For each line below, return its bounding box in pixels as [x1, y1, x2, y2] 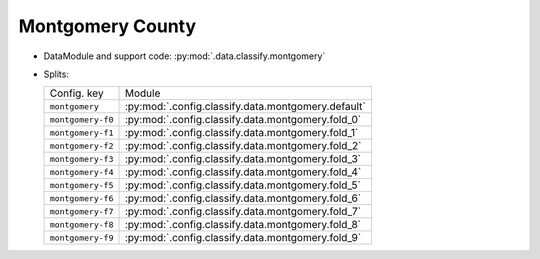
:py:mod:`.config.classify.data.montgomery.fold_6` [124, 191, 362, 205]
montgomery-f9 [49, 232, 114, 243]
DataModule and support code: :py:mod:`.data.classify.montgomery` [43, 50, 326, 62]
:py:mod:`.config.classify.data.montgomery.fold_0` [124, 113, 362, 127]
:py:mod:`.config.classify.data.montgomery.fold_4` [124, 165, 362, 179]
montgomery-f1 [49, 127, 114, 138]
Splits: [43, 68, 70, 80]
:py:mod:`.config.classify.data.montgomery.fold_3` [124, 152, 362, 166]
